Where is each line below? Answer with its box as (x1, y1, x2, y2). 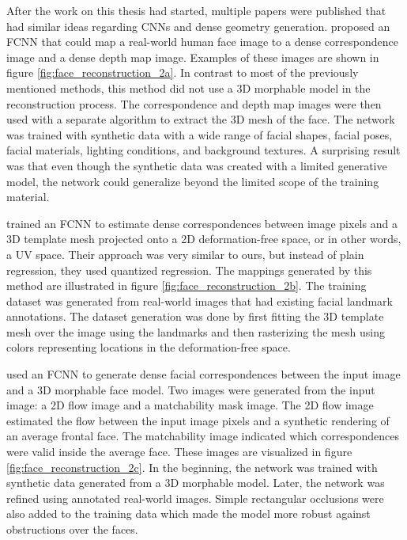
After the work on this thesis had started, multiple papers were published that (6, 2, 386, 18)
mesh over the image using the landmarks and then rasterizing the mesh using (6, 323, 385, 340)
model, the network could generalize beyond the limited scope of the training (6, 173, 379, 189)
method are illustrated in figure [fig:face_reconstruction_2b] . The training (6, 277, 367, 294)
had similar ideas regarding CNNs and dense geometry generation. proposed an (6, 17, 390, 34)
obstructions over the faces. (6, 521, 138, 537)
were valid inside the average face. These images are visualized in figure (6, 443, 352, 460)
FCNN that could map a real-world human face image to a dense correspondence (6, 33, 398, 50)
